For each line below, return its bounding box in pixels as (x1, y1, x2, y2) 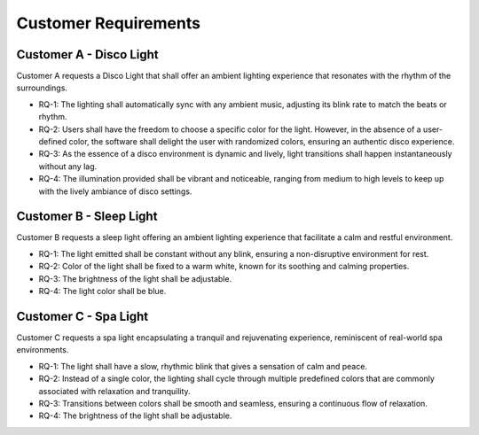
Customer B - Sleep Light (16, 209, 158, 224)
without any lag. (38, 160, 98, 172)
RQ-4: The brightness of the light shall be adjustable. (38, 410, 232, 421)
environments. (16, 345, 69, 355)
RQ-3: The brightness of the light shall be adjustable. (38, 273, 232, 284)
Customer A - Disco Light (16, 47, 159, 62)
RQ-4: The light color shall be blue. (38, 286, 167, 297)
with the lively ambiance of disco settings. (38, 186, 192, 197)
